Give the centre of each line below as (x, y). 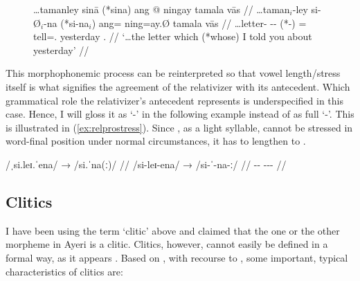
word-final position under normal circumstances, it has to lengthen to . (156, 141)
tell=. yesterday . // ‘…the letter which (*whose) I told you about (173, 36)
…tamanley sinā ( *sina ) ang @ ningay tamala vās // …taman (162, 9)
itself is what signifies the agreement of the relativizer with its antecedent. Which (178, 86)
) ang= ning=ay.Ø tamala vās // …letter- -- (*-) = (199, 22)
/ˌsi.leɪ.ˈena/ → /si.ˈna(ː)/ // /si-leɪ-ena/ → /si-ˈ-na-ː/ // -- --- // (146, 164)
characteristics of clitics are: (64, 271)
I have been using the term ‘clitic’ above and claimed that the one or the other (173, 230)
